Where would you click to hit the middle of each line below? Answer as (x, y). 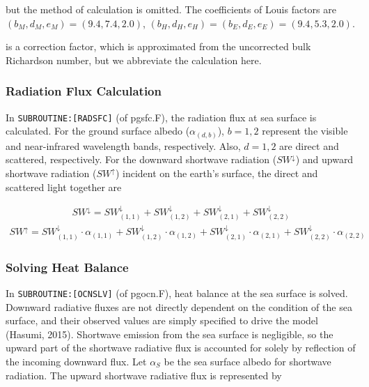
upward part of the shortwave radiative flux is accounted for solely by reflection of (181, 348)
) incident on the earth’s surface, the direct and (217, 173)
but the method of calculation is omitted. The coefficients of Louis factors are (171, 9)
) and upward (324, 159)
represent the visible (305, 131)
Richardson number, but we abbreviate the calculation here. (134, 60)
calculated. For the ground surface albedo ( (98, 131)
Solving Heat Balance (67, 267)
